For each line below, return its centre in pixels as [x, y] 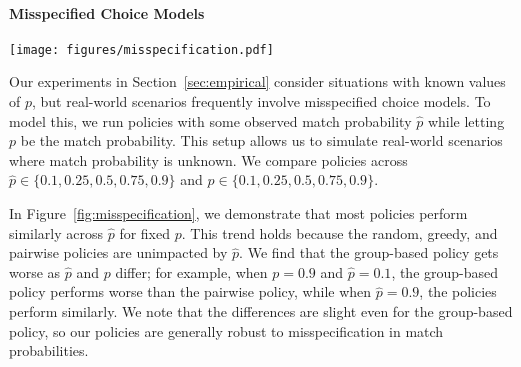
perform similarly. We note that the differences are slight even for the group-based [261, 310]
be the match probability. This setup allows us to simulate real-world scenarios [261, 140]
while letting [466, 120]
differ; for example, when [191, 271]
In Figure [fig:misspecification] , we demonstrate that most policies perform [238, 213]
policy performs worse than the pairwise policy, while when [190, 291]
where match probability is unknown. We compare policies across [208, 159]
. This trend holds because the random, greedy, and [339, 232]
